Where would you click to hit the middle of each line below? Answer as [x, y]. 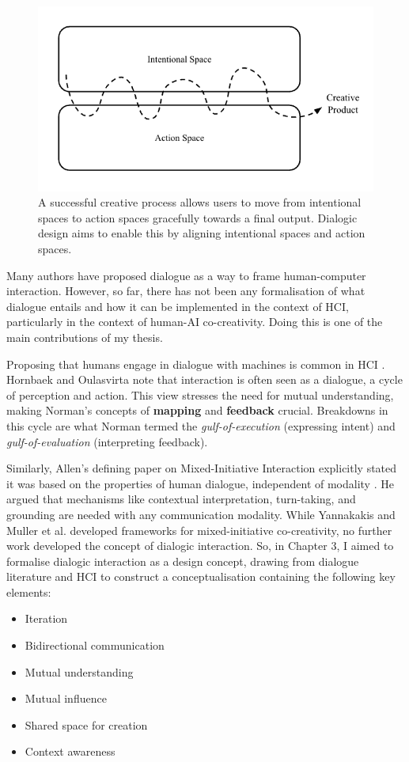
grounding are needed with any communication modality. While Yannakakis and [201, 514]
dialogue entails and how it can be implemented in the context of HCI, [178, 306]
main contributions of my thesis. [85, 337]
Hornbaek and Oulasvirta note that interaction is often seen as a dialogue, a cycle [204, 379]
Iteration [46, 618]
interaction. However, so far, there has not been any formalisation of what [186, 291]
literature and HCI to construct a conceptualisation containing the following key [201, 576]
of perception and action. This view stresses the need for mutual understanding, [200, 394]
